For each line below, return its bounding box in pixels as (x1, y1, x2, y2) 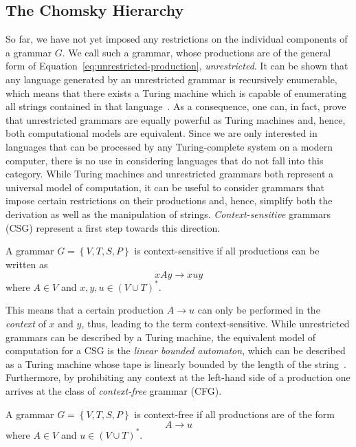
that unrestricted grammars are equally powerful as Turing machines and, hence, (5, 112, 346, 127)
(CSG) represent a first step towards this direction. (5, 220, 221, 235)
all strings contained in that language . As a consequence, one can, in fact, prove (5, 99, 346, 113)
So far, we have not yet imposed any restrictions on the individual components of (5, 32, 348, 46)
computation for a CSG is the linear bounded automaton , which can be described (5, 343, 346, 358)
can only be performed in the (197, 303, 320, 317)
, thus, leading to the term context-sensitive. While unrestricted (81, 316, 350, 330)
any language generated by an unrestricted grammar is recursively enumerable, (5, 72, 337, 86)
